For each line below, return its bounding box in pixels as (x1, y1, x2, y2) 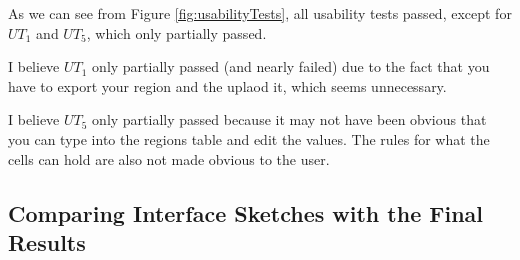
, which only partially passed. (86, 22, 267, 43)
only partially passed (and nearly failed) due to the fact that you (92, 56, 490, 77)
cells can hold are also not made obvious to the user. (8, 148, 330, 169)
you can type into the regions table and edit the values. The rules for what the (8, 128, 490, 149)
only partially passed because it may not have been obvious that (92, 109, 487, 130)
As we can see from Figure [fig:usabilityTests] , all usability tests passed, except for (8, 3, 512, 23)
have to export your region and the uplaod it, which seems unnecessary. (8, 75, 447, 96)
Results (8, 226, 86, 257)
